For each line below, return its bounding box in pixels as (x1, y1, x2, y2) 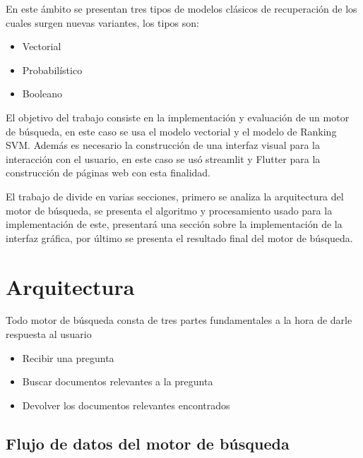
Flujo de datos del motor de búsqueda (6, 432, 290, 454)
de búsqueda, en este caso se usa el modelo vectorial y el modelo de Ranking (6, 123, 337, 138)
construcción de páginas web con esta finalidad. (6, 165, 210, 180)
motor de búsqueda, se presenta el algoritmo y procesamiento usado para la (6, 203, 333, 217)
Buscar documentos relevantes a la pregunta (22, 374, 213, 389)
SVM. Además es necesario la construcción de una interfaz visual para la (6, 138, 321, 152)
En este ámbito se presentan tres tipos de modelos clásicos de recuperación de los (6, 1, 357, 16)
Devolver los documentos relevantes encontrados (22, 397, 230, 412)
